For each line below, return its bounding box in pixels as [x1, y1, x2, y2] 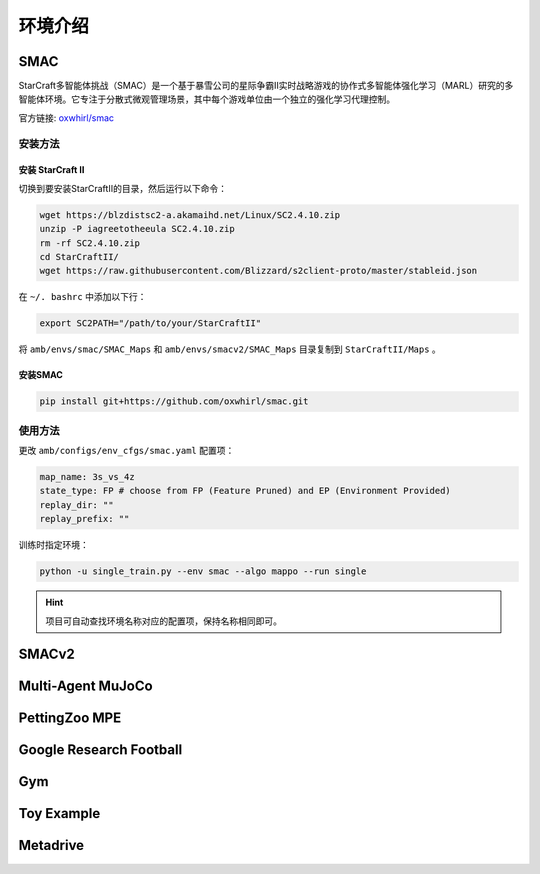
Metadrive [18, 837, 85, 854]
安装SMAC [18, 369, 64, 381]
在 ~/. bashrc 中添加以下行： [18, 291, 147, 303]
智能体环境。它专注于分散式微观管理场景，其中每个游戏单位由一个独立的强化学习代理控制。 [18, 93, 395, 105]
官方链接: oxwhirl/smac [18, 111, 115, 124]
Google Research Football [18, 741, 183, 759]
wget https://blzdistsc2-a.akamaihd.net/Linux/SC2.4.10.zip [39, 209, 341, 220]
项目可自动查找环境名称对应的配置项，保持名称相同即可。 [45, 615, 282, 627]
